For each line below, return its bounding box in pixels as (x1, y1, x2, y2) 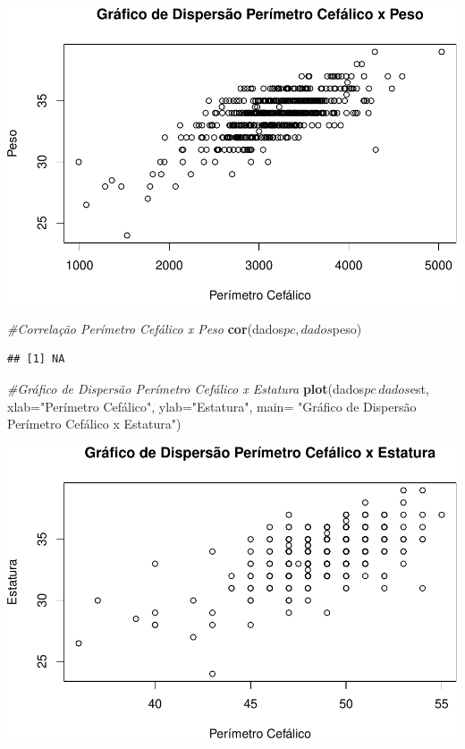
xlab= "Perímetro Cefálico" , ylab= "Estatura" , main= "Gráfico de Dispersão (7, 396, 417, 415)
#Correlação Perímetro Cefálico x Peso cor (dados (7, 319, 284, 337)
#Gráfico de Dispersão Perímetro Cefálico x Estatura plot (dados (7, 379, 365, 397)
